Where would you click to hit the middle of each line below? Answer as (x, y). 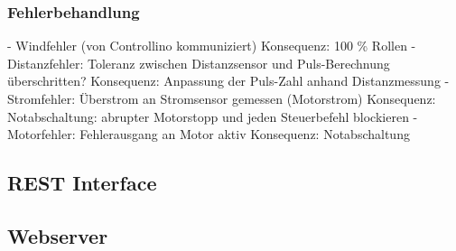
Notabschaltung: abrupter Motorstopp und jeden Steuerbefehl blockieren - (213, 116)
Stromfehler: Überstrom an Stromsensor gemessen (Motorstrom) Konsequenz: (222, 98)
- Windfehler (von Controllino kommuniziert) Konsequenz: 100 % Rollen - (212, 46)
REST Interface (82, 183)
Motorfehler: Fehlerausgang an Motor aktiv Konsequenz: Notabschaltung (209, 134)
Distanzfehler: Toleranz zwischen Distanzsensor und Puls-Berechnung (199, 63)
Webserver (58, 235)
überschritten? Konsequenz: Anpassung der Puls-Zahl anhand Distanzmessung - (228, 81)
